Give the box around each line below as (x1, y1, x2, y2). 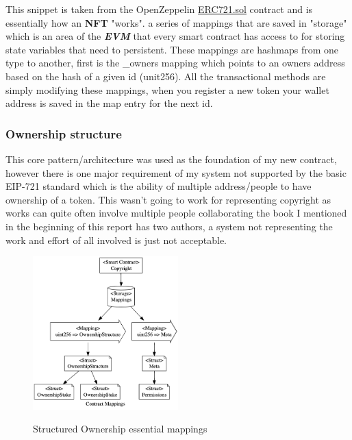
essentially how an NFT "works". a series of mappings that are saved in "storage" (5, 15, 347, 29)
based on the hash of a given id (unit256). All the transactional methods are (5, 69, 326, 83)
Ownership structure (5, 125, 122, 142)
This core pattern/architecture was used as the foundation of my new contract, (5, 151, 337, 166)
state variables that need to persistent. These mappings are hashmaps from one (5, 42, 339, 56)
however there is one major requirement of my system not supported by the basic (5, 165, 347, 180)
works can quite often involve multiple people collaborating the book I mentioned (5, 206, 347, 220)
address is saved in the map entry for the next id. (5, 96, 213, 110)
